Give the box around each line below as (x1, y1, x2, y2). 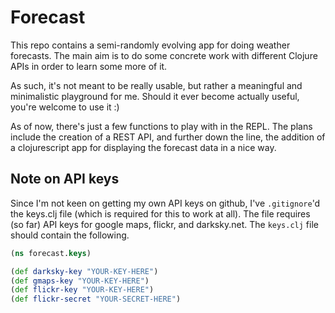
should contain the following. (10, 229, 130, 241)
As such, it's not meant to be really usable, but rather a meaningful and (10, 79, 303, 91)
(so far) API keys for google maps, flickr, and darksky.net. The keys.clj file (10, 218, 319, 230)
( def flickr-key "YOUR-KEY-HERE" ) (10, 285, 155, 295)
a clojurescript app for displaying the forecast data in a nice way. (10, 141, 277, 153)
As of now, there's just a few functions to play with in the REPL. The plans (10, 120, 313, 132)
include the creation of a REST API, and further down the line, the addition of (10, 131, 326, 143)
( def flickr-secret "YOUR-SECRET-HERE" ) (10, 294, 182, 305)
